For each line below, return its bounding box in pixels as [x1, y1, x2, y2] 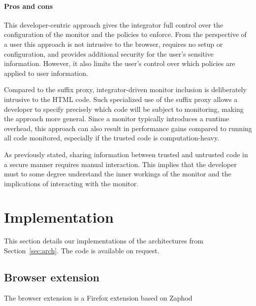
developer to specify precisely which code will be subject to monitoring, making [4, 103, 244, 114]
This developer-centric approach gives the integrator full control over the [4, 19, 223, 30]
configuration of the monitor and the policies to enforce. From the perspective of [4, 29, 247, 39]
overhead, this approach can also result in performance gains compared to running [4, 123, 252, 133]
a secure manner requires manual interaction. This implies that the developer [4, 159, 237, 169]
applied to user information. [4, 68, 88, 78]
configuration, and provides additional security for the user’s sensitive [4, 48, 214, 59]
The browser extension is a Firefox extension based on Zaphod [4, 292, 192, 303]
